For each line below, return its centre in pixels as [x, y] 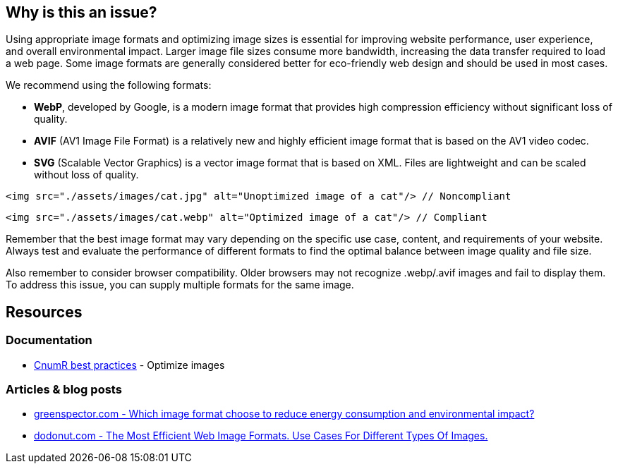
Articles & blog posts [64, 390]
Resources [44, 312]
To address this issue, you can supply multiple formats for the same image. [180, 285]
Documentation [49, 340]
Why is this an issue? [81, 12]
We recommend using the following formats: [109, 85]
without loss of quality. [86, 175]
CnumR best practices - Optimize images [129, 365]
